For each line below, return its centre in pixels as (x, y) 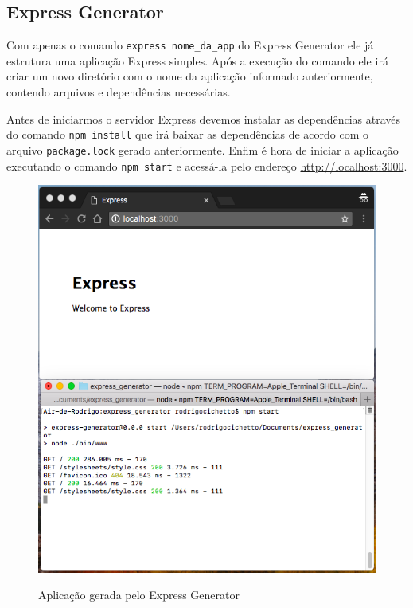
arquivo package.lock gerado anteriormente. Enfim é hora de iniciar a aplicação (203, 149)
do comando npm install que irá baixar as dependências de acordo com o (188, 134)
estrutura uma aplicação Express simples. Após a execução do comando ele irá (197, 60)
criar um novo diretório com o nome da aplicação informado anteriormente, (190, 76)
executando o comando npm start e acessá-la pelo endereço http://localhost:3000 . (207, 165)
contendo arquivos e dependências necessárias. (119, 92)
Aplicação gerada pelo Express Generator (139, 595)
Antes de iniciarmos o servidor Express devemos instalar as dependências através (204, 118)
